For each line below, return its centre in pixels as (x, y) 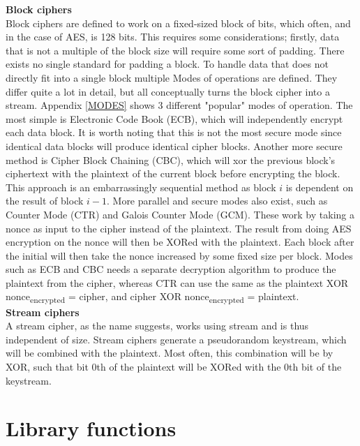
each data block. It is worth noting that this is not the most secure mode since (174, 132)
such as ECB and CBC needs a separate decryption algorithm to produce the (171, 269)
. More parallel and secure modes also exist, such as (217, 201)
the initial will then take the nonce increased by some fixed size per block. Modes (179, 255)
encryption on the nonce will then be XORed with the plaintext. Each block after (180, 242)
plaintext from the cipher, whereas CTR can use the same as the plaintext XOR (177, 282)
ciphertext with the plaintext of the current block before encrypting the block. (173, 173)
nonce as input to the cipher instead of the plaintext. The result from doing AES (179, 228)
